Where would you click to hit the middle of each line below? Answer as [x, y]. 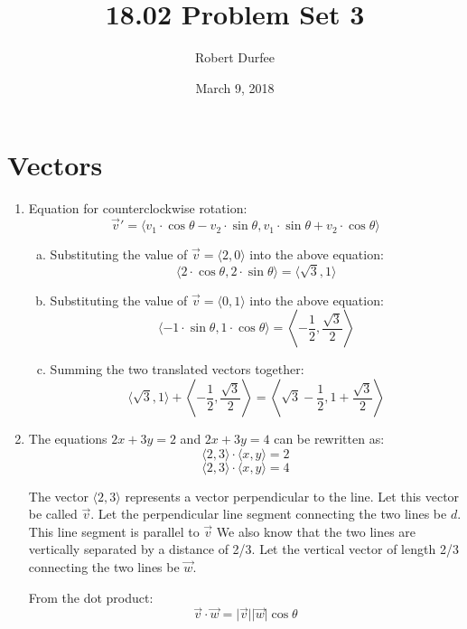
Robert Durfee [235, 57]
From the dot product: [91, 597]
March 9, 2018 [235, 87]
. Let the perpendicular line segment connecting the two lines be [269, 514]
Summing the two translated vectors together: [177, 369]
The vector [58, 496]
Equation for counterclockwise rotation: [138, 208]
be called [53, 514]
